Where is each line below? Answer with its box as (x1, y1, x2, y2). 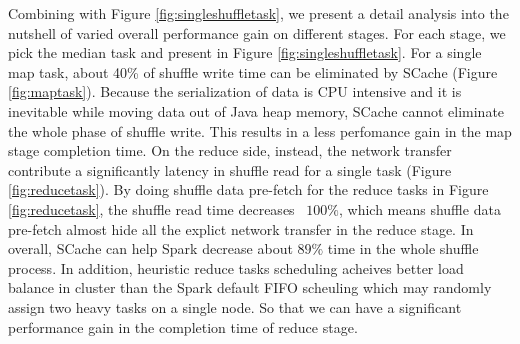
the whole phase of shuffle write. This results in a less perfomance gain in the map (8, 120, 512, 141)
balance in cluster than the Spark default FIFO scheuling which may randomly (8, 277, 492, 298)
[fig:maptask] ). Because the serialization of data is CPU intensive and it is (8, 81, 462, 102)
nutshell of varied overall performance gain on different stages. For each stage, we (8, 22, 506, 43)
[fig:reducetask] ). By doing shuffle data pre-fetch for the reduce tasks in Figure (8, 179, 489, 200)
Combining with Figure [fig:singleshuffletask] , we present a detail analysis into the (8, 3, 509, 23)
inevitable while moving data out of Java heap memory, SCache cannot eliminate (8, 100, 505, 121)
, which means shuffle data (338, 198, 501, 219)
